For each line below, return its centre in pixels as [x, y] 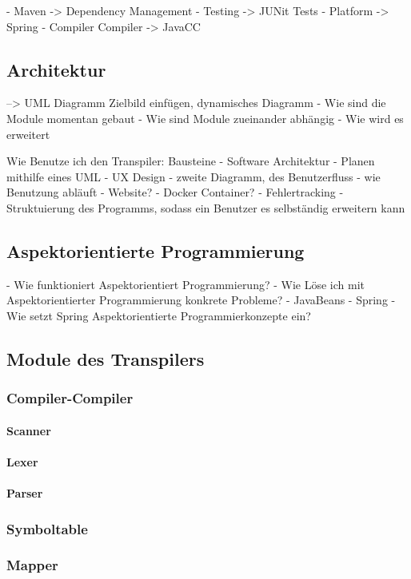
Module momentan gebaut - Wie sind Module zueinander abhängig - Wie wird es [205, 118]
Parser [25, 493]
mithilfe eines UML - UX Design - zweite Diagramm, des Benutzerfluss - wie [194, 176]
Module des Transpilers [106, 358]
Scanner [29, 430]
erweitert [28, 134]
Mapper [32, 565]
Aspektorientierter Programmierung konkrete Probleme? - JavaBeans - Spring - [201, 300]
